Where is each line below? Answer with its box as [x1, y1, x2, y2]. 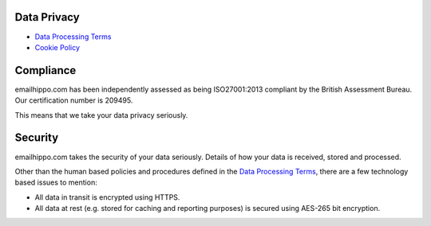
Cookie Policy [34, 42, 80, 52]
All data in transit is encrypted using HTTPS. [34, 192, 180, 202]
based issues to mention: [14, 177, 97, 187]
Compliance [14, 64, 77, 77]
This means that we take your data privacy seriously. [14, 110, 188, 119]
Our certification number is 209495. [14, 95, 133, 105]
